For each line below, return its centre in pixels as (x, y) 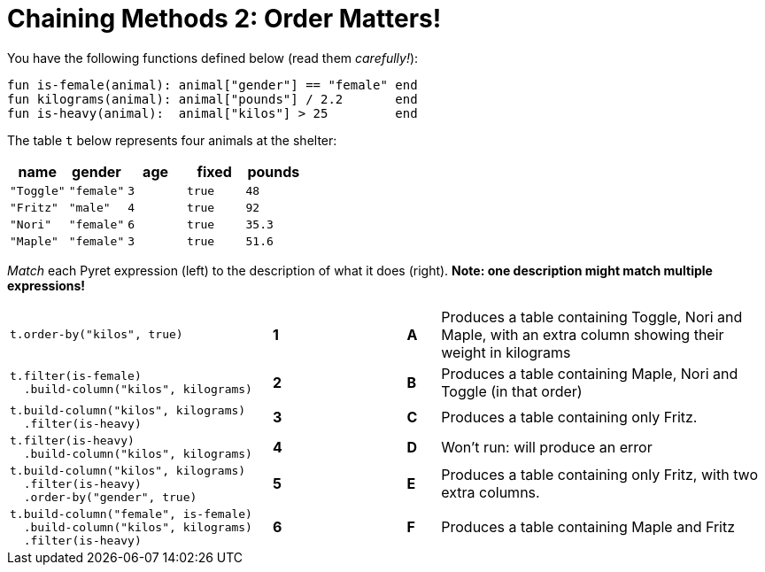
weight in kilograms (506, 352)
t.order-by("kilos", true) (97, 335)
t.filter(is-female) (76, 375)
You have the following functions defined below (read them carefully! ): (213, 58)
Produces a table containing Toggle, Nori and (592, 317)
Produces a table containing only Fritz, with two (599, 475)
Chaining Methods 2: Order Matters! (224, 19)
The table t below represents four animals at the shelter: (172, 140)
